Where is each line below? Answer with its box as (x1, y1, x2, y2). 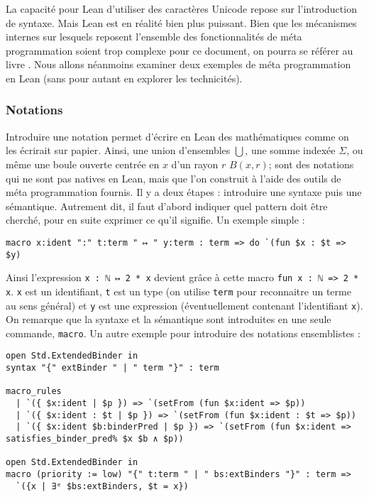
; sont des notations (268, 156, 354, 171)
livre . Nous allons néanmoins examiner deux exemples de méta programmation (6, 57, 351, 72)
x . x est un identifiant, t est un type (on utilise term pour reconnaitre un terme (6, 283, 351, 298)
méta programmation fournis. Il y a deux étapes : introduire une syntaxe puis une (6, 185, 362, 200)
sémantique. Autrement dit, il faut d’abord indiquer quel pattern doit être (6, 198, 328, 213)
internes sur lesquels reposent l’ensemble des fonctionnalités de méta (6, 29, 302, 44)
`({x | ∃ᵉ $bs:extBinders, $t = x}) (16, 481, 189, 491)
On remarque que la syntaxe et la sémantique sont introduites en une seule (6, 312, 331, 327)
